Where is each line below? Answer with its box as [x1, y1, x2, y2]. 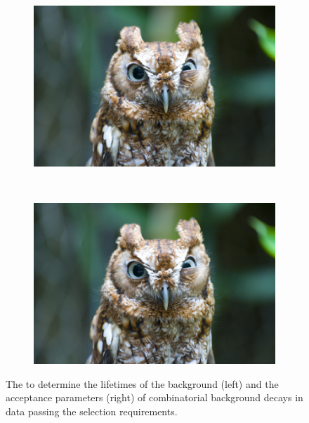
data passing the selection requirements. [6, 404, 178, 419]
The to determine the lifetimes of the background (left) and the [6, 376, 279, 391]
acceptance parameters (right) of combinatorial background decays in [6, 390, 303, 405]
